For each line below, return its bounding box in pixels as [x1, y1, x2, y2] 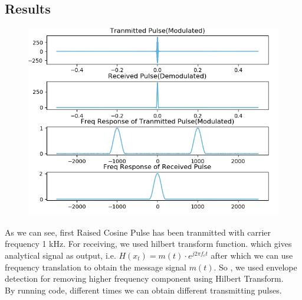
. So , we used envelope [214, 260, 297, 273]
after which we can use [211, 249, 293, 261]
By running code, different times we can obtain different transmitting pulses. [5, 283, 282, 296]
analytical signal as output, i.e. [5, 249, 116, 261]
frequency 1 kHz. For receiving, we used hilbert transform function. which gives [5, 237, 292, 250]
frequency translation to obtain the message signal [5, 260, 186, 273]
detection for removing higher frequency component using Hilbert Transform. [5, 272, 284, 285]
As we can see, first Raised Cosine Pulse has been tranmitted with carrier [5, 226, 271, 238]
